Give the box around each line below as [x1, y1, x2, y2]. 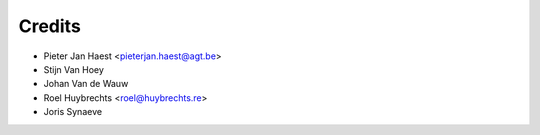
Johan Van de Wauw [43, 78, 129, 90]
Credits [18, 15, 82, 37]
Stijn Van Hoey [43, 63, 105, 75]
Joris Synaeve [43, 106, 103, 118]
